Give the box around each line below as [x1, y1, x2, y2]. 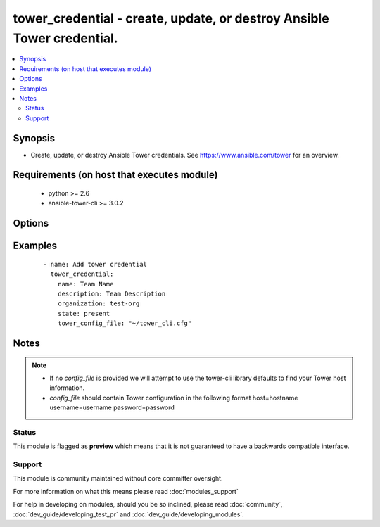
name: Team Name [57, 280, 114, 288]
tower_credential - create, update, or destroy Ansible [13, 11, 330, 26]
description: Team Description [57, 289, 166, 298]
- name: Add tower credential [43, 260, 148, 268]
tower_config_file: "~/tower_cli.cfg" [57, 319, 192, 327]
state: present [57, 310, 110, 317]
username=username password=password [49, 403, 175, 412]
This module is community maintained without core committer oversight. [13, 474, 223, 483]
